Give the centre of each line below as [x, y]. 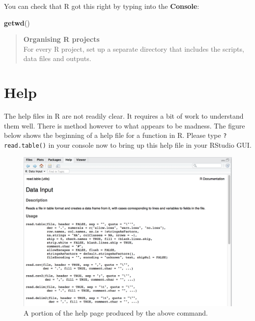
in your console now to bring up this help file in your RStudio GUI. [150, 144]
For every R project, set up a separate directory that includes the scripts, [134, 48]
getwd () [17, 22]
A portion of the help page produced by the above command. [116, 313]
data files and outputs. [57, 58]
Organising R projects [61, 39]
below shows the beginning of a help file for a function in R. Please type [113, 135]
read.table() [25, 145]
